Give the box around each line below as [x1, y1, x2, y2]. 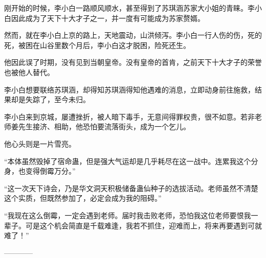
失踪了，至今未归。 [25, 94, 90, 105]
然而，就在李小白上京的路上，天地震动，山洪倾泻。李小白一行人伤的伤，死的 [4, 30, 262, 40]
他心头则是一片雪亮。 [4, 138, 76, 149]
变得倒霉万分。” [25, 166, 76, 176]
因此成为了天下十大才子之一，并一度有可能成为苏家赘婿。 [11, 12, 205, 23]
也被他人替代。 [4, 66, 54, 77]
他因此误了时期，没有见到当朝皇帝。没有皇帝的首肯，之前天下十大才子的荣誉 [4, 57, 262, 67]
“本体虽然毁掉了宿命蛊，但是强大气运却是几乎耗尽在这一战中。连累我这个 [4, 155, 251, 166]
